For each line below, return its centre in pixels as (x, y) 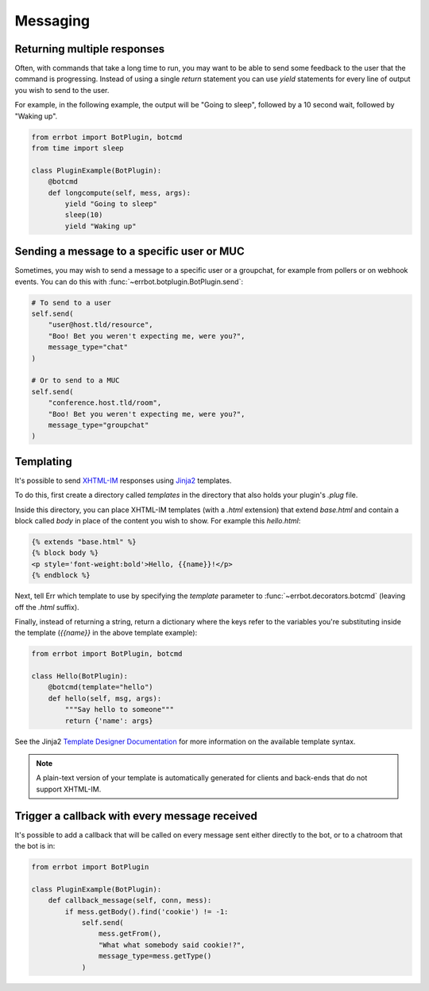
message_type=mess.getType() (155, 956)
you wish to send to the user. (62, 90)
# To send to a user (71, 303)
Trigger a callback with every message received (136, 816)
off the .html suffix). (47, 607)
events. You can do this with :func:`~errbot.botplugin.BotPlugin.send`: (129, 282)
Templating (43, 461)
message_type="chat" (88, 347)
